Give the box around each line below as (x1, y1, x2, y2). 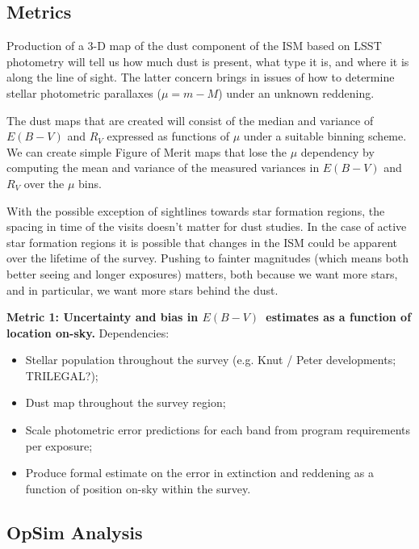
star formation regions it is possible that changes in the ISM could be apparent (6, 233, 398, 250)
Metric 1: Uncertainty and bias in (6, 308, 199, 325)
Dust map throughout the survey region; (25, 394, 226, 411)
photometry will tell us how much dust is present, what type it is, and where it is (6, 52, 409, 69)
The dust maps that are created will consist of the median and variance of (6, 111, 374, 128)
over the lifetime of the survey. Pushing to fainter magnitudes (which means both (6, 249, 409, 266)
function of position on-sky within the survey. (25, 480, 251, 497)
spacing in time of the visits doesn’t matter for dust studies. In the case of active (6, 218, 407, 235)
